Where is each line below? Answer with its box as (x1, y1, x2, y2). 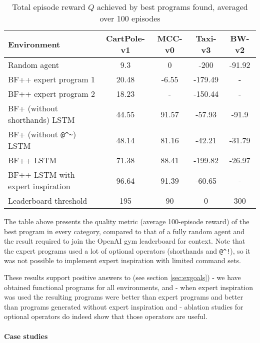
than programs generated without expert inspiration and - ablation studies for (4, 301, 243, 312)
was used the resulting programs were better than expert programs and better (4, 292, 243, 302)
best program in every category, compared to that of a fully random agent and (4, 226, 244, 236)
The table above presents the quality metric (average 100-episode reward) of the (4, 216, 249, 226)
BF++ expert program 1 (8, 73, 95, 85)
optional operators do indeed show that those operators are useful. (4, 311, 207, 322)
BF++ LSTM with (8, 169, 75, 180)
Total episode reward (12, 1, 85, 12)
